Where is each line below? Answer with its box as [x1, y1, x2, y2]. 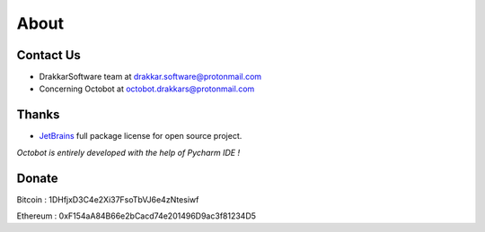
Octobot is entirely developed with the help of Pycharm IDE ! [16, 147, 241, 158]
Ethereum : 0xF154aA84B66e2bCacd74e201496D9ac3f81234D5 [16, 211, 256, 221]
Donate [16, 170, 58, 185]
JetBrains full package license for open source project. [39, 131, 242, 142]
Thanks [16, 107, 60, 123]
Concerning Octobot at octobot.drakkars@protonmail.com [39, 83, 255, 94]
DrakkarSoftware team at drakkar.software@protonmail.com [39, 72, 262, 82]
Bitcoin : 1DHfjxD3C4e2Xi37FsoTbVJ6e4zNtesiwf [16, 193, 199, 205]
